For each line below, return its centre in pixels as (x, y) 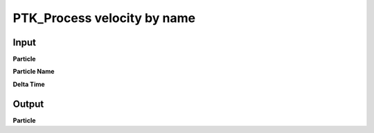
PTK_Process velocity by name (104, 18)
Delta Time (29, 84)
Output (28, 104)
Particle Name (34, 72)
